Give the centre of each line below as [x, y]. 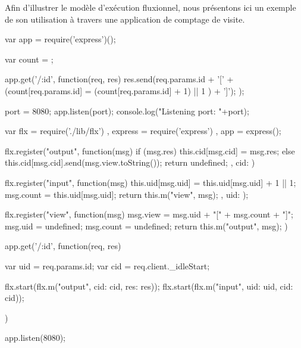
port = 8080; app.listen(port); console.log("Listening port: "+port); [127, 111]
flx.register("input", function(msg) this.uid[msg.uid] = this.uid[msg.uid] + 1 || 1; [150, 182]
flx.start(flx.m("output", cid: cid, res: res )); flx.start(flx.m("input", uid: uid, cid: [149, 286]
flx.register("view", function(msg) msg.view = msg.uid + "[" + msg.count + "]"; [149, 214]
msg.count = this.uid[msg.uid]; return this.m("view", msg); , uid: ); [127, 194]
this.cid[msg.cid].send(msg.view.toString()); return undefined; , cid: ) [130, 162]
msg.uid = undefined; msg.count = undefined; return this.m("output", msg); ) [146, 226]
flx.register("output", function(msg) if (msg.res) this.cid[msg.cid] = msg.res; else [150, 150]
